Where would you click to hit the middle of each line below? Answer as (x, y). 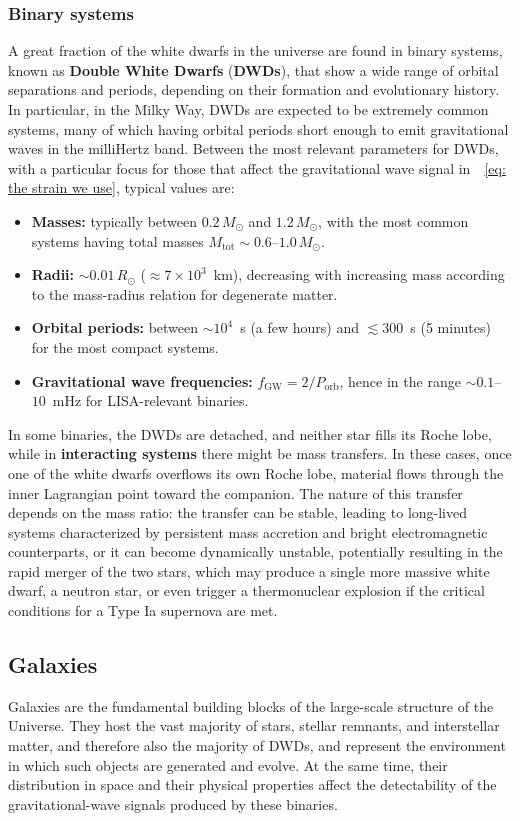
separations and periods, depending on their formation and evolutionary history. (254, 89)
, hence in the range (400, 380)
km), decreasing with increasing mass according (359, 274)
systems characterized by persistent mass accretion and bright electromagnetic (248, 531)
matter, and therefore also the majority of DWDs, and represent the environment (257, 745)
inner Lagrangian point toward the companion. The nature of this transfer (235, 492)
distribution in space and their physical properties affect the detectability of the (252, 784)
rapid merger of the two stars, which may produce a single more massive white (249, 570)
